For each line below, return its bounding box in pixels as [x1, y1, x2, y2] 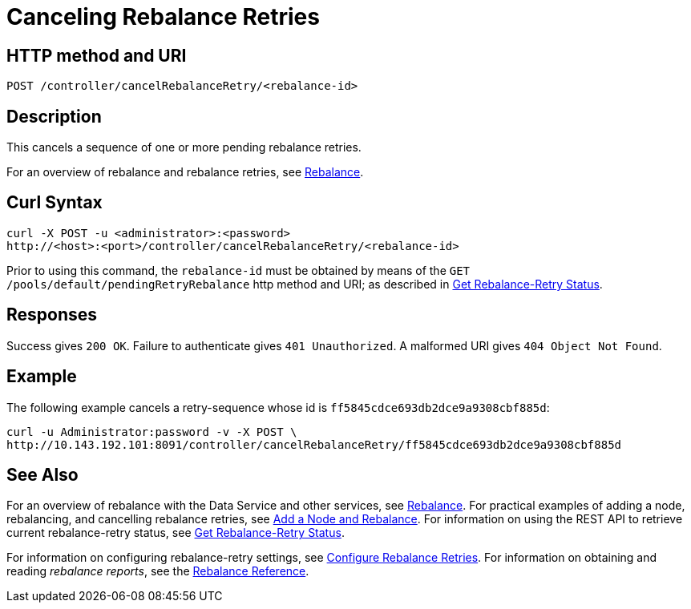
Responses [6, 304, 98, 325]
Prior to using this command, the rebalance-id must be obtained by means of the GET [6, 263, 471, 277]
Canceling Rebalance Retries [6, 3, 320, 30]
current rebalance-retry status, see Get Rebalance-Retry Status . [6, 526, 345, 540]
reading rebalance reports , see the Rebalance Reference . [6, 564, 309, 579]
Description [6, 106, 102, 127]
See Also [6, 464, 79, 485]
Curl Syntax [6, 192, 103, 213]
